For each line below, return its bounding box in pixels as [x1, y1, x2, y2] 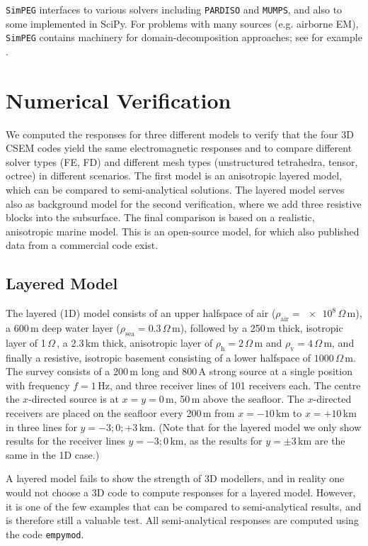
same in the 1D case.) [6, 447, 100, 462]
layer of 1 [6, 335, 46, 350]
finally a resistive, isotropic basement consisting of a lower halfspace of [6, 350, 311, 364]
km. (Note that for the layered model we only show [139, 419, 362, 434]
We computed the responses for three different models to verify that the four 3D [6, 126, 354, 141]
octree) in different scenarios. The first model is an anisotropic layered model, [6, 168, 343, 183]
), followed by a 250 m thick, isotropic [180, 320, 343, 335]
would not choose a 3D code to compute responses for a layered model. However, [6, 484, 356, 499]
